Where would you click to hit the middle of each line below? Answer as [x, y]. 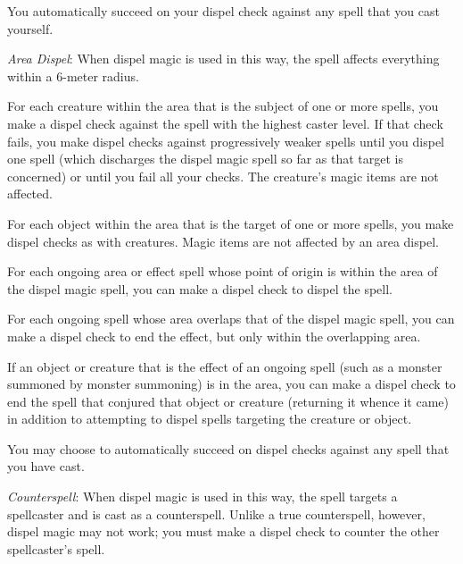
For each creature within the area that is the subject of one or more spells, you [223, 106]
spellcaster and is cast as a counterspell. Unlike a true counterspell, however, [216, 513]
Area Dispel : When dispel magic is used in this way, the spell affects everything [223, 59]
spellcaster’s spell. [56, 548]
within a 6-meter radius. [73, 76]
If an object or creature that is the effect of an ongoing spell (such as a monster [225, 366]
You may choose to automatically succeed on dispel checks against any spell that [228, 448]
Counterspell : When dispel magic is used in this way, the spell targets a [203, 497]
